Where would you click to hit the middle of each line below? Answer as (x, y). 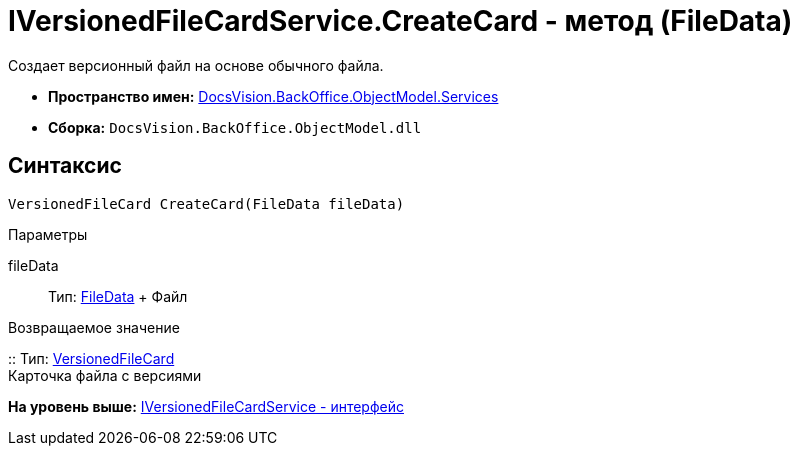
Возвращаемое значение (94, 327)
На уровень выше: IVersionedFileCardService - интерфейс (206, 406)
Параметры (48, 234)
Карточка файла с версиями (105, 375)
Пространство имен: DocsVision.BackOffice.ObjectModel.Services (273, 96)
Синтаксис (65, 166)
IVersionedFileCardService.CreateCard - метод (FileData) (400, 21)
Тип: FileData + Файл (118, 296)
